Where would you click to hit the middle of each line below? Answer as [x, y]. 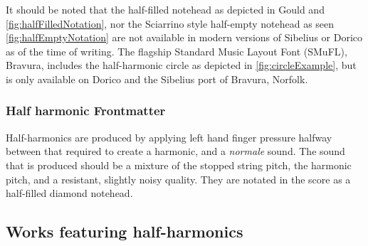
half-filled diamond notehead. [69, 193]
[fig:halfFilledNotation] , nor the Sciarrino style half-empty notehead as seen [170, 23]
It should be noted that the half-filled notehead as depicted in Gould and [165, 9]
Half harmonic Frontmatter [86, 111]
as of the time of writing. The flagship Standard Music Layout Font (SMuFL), [177, 51]
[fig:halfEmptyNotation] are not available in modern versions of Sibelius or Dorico [184, 37]
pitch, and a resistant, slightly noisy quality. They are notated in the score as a [178, 179]
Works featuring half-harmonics [125, 231]
